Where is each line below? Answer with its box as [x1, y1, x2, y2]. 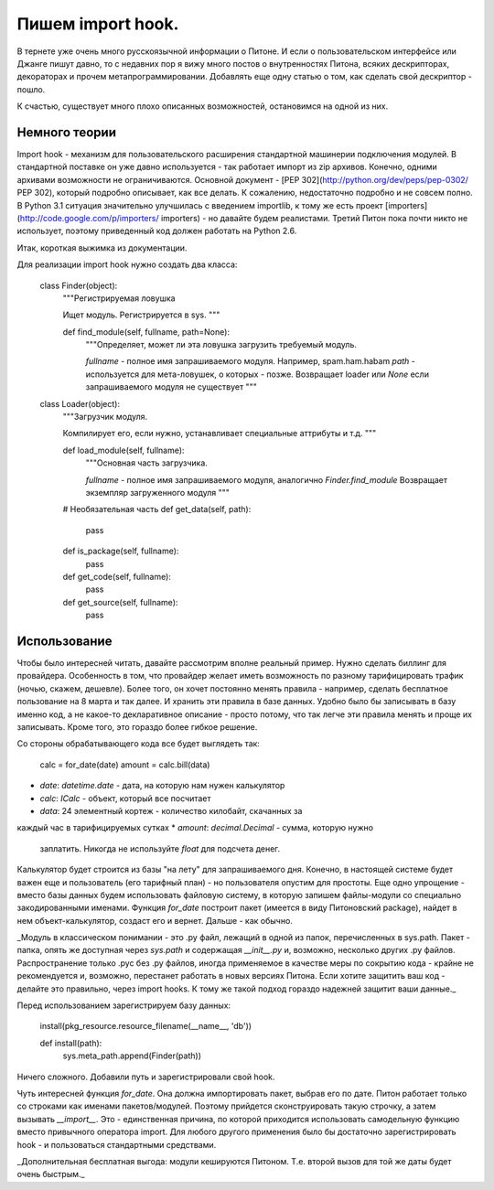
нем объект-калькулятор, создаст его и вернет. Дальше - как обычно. [16, 915, 293, 926]
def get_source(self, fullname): [62, 596, 178, 607]
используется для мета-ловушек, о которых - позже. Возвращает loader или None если [85, 369, 430, 380]
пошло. [16, 83, 46, 95]
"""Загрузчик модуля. [62, 412, 148, 423]
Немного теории [16, 124, 116, 140]
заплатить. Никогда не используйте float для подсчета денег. [39, 842, 281, 854]
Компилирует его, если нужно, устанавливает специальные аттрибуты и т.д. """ [62, 428, 377, 439]
